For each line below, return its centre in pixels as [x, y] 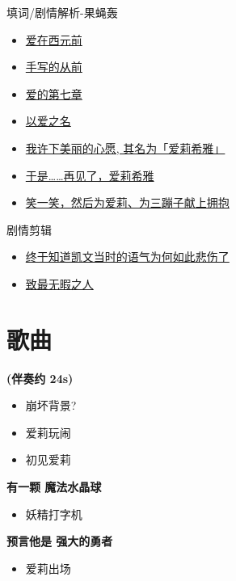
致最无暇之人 [59, 283]
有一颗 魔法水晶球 [54, 487]
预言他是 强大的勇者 [60, 541]
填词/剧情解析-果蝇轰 [62, 12]
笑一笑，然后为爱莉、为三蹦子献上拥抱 [127, 202]
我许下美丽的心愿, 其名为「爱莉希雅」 [125, 147]
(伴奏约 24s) [40, 378]
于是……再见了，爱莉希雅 [90, 175]
